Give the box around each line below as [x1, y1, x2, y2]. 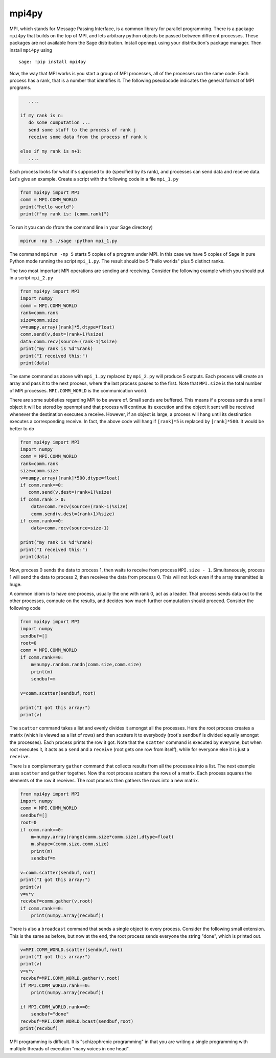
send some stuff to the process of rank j [28, 127, 136, 133]
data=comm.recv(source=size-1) [31, 525, 109, 531]
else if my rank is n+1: [20, 148, 83, 154]
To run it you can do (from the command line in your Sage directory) [9, 224, 153, 230]
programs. [9, 84, 32, 91]
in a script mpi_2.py [9, 275, 54, 281]
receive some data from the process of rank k [28, 134, 147, 140]
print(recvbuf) [20, 1025, 58, 1031]
